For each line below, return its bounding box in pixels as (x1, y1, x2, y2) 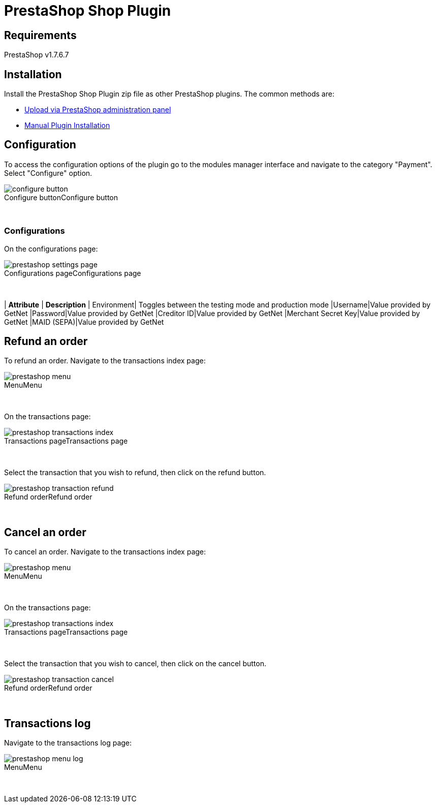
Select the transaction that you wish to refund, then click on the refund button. (4, 468, 266, 477)
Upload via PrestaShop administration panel (24, 105, 171, 114)
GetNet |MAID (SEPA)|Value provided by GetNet (4, 317, 164, 326)
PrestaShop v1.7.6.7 (4, 50, 69, 59)
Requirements (4, 28, 77, 42)
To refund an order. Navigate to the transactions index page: (4, 356, 206, 365)
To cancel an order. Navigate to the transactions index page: (4, 547, 206, 556)
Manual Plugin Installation (24, 121, 110, 130)
